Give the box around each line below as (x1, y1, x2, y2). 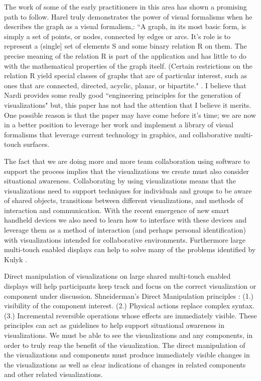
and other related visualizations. (4, 369, 103, 379)
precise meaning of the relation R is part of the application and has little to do (4, 50, 246, 61)
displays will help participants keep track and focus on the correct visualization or (4, 281, 256, 291)
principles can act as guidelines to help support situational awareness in (4, 320, 224, 330)
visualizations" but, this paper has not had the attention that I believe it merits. (4, 99, 251, 110)
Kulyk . (4, 254, 27, 264)
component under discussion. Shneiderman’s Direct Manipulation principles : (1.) (4, 290, 254, 301)
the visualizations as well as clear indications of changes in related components (4, 359, 246, 369)
